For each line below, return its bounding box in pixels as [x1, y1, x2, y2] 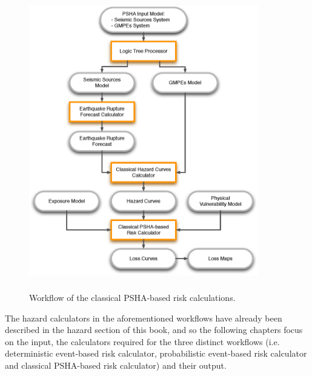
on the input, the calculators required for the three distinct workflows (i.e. [5, 335, 280, 348]
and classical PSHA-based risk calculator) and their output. [5, 358, 227, 371]
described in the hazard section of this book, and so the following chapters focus [5, 323, 303, 336]
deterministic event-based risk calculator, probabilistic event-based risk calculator [5, 347, 307, 360]
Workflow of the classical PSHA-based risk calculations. [29, 291, 236, 303]
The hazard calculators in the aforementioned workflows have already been [5, 311, 282, 324]
